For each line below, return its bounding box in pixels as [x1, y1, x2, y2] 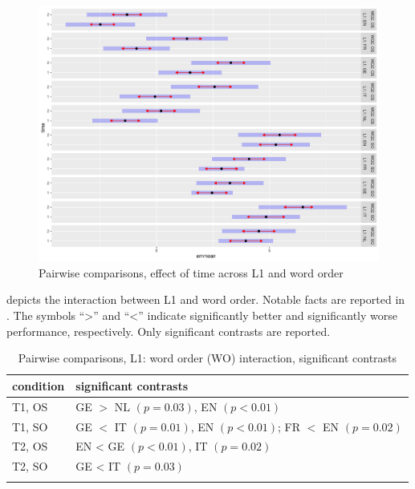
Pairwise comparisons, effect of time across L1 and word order [39, 264, 344, 281]
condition [12, 377, 65, 394]
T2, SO [12, 458, 48, 475]
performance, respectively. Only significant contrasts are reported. [6, 322, 331, 339]
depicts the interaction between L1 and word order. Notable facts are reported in [6, 291, 405, 308]
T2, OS [12, 438, 48, 455]
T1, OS [12, 398, 48, 414]
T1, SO [12, 418, 48, 434]
